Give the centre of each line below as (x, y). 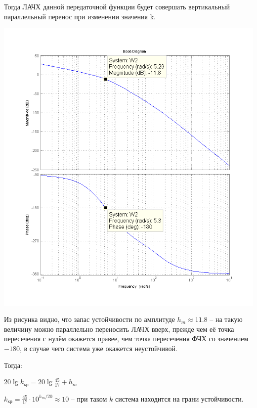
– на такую (226, 319)
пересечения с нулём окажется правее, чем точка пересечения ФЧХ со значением (126, 339)
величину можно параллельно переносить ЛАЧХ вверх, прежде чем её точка (119, 329)
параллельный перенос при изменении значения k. (80, 16)
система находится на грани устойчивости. (179, 398)
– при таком (89, 398)
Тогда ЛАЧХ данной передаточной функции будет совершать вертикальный (117, 6)
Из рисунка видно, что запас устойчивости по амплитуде (89, 319)
